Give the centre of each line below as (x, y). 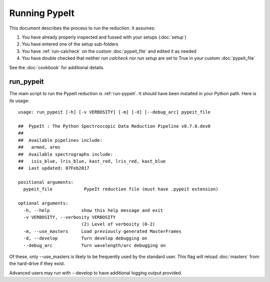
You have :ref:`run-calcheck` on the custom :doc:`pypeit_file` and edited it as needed (109, 51)
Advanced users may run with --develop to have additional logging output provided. (96, 272)
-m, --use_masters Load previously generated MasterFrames (102, 231)
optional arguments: (43, 203)
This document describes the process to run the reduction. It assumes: (82, 28)
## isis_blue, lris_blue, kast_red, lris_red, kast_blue (92, 161)
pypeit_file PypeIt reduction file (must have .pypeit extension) (121, 189)
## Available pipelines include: (60, 140)
